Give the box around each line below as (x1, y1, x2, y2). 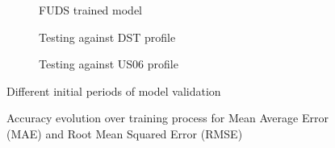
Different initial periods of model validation (6, 82, 221, 99)
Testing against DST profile (39, 28, 176, 45)
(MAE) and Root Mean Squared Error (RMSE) (6, 125, 243, 142)
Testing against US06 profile (39, 55, 178, 72)
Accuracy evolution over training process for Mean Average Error (6, 109, 329, 126)
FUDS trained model (39, 2, 143, 18)
